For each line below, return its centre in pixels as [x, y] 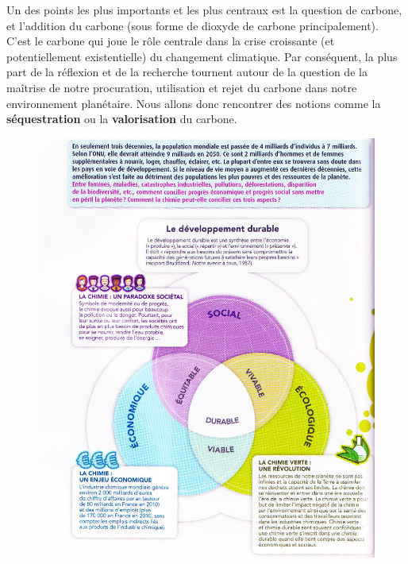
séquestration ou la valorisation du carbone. [122, 119]
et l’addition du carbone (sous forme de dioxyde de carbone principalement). [192, 25]
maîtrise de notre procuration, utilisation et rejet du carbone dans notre [182, 87]
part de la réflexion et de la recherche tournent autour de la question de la [187, 72]
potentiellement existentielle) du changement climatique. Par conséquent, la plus [202, 56]
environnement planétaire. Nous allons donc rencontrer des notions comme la [194, 103]
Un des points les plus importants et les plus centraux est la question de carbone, [204, 10]
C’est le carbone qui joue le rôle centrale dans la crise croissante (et [171, 41]
